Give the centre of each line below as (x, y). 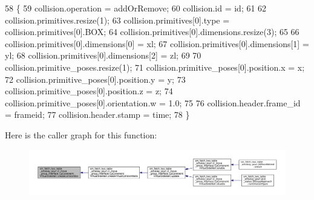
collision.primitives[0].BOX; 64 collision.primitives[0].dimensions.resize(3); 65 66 (152, 32)
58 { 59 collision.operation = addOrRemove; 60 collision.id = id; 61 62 (136, 8)
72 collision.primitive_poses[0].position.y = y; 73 (95, 79)
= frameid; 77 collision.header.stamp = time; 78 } (97, 115)
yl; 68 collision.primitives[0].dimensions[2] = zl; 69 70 (103, 55)
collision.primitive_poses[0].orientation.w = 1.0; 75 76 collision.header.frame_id (153, 102)
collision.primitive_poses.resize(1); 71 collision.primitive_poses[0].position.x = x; (155, 67)
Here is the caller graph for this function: (81, 134)
